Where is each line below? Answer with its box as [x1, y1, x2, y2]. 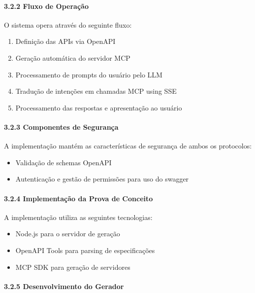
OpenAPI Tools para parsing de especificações [15, 245, 155, 255]
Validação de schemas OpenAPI [15, 157, 112, 167]
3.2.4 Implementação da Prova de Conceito [4, 193, 153, 203]
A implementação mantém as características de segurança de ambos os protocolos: [4, 141, 252, 151]
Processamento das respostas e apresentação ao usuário [15, 102, 182, 112]
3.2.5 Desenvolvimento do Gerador [4, 281, 124, 291]
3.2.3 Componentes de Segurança [4, 121, 119, 132]
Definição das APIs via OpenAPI [15, 36, 116, 46]
